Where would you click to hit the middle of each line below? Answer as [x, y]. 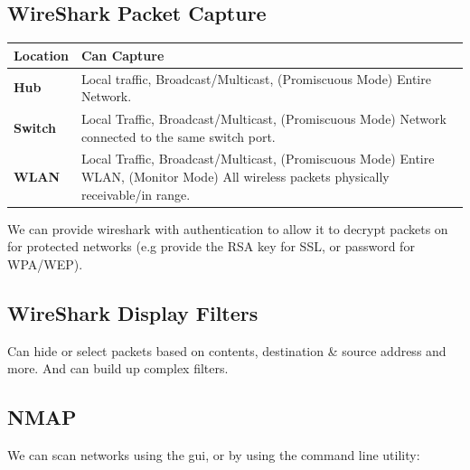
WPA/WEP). [45, 263]
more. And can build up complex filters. [118, 368]
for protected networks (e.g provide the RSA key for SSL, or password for [211, 246]
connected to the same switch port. [178, 136]
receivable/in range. [136, 194]
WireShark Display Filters [133, 312]
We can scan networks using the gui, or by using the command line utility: [214, 455]
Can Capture [122, 55]
